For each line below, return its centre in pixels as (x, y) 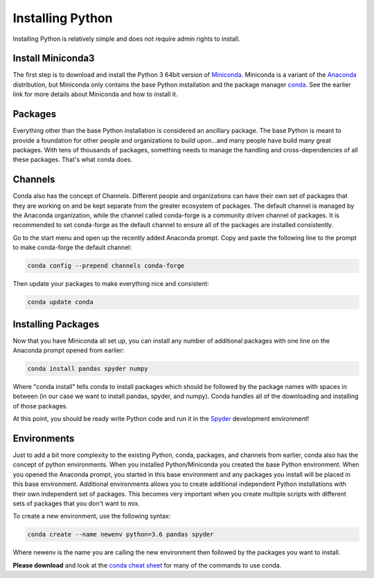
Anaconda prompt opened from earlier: (69, 350)
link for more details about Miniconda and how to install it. (95, 94)
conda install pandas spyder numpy (88, 369)
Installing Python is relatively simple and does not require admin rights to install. (126, 39)
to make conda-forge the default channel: (72, 247)
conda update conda (60, 302)
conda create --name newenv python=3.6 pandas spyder (121, 534)
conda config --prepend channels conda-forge (106, 266)
